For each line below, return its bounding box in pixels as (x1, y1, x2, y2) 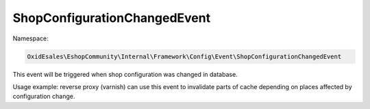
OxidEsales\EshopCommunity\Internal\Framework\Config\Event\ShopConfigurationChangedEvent (27, 52, 342, 60)
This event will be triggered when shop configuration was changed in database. (12, 70, 238, 78)
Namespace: (12, 34, 49, 43)
